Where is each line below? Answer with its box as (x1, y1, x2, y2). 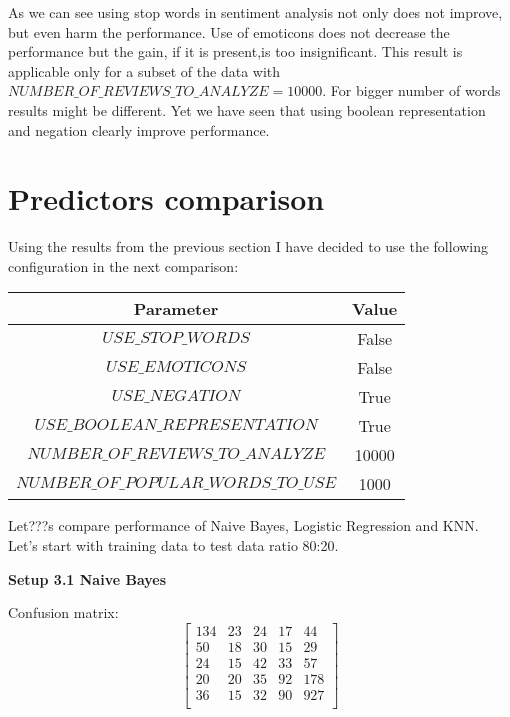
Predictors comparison (8, 178, 325, 219)
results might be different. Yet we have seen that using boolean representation (8, 99, 486, 120)
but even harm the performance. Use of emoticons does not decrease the (8, 21, 450, 42)
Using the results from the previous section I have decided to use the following (8, 236, 489, 257)
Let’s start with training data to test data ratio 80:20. (8, 535, 339, 556)
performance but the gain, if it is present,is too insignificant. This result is (8, 41, 463, 62)
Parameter (133, 297, 219, 321)
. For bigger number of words (322, 80, 501, 101)
